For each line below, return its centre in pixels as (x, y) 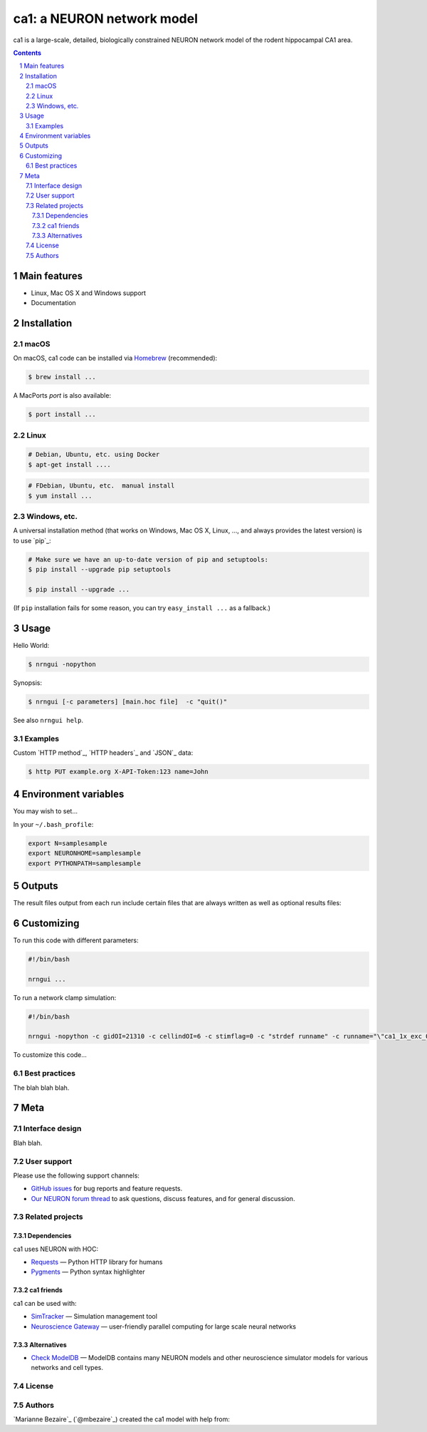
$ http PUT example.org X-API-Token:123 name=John (118, 771)
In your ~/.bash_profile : (53, 824)
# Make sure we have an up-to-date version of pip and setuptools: (148, 559)
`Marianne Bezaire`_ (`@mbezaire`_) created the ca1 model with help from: (122, 1419)
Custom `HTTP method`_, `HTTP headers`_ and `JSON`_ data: (103, 753)
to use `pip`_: (32, 540)
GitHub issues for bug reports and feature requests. (107, 1189)
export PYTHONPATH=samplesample (85, 863)
